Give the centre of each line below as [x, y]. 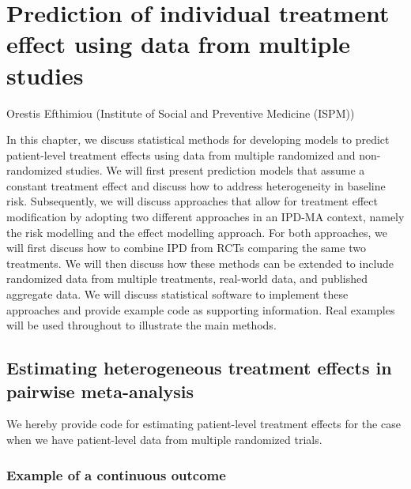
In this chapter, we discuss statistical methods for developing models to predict [198, 139]
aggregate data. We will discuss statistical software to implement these [177, 294]
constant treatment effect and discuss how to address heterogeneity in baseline [196, 185]
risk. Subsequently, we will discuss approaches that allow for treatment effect [192, 201]
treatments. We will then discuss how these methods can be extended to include [200, 263]
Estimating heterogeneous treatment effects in [199, 368]
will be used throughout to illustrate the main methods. [141, 325]
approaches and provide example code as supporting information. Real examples [201, 309]
